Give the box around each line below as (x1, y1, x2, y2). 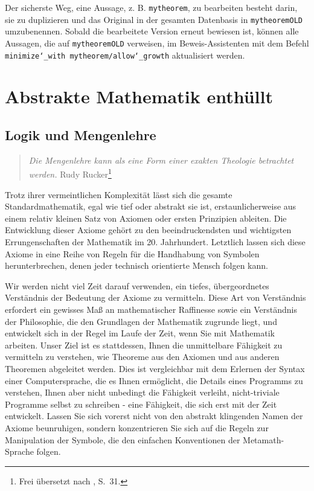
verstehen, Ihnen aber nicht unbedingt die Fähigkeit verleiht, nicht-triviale (5, 386, 280, 399)
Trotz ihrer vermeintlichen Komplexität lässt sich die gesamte (5, 188, 232, 201)
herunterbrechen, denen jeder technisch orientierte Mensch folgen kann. (5, 259, 268, 272)
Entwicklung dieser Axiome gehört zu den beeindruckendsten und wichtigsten (5, 223, 292, 236)
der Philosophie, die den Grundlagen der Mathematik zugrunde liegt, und (5, 315, 277, 327)
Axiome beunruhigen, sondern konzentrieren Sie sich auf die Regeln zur (5, 421, 269, 434)
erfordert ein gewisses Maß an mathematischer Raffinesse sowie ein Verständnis (5, 303, 298, 315)
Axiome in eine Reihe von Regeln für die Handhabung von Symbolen (5, 247, 260, 260)
